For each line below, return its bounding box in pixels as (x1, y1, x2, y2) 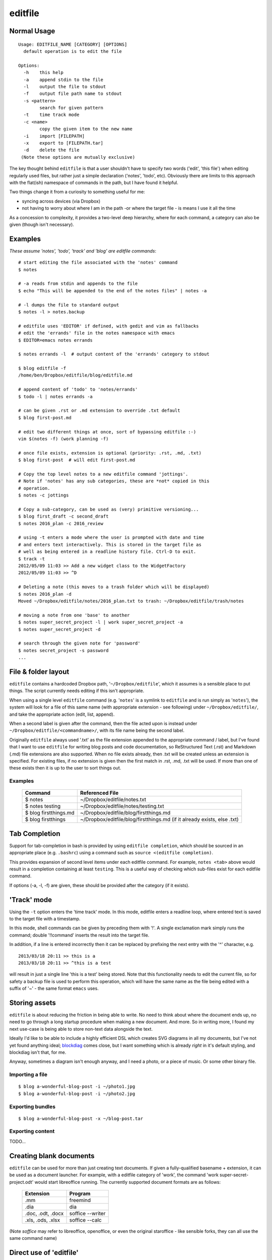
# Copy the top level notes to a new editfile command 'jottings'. (18, 471, 188, 477)
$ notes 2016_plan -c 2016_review (18, 521, 103, 526)
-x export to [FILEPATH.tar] (23, 140, 103, 146)
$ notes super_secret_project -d (18, 626, 101, 632)
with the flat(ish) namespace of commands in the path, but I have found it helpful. (9, 179, 178, 185)
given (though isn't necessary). (9, 221, 74, 227)
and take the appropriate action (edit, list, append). (9, 711, 115, 717)
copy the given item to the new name (39, 126, 133, 132)
